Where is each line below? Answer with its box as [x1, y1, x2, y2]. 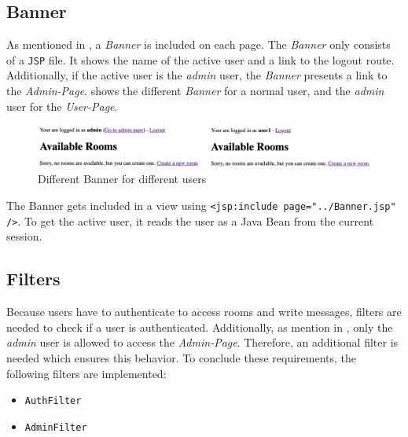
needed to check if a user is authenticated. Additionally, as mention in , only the [6, 318, 393, 335]
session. [6, 228, 42, 244]
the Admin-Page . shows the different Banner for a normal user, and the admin [6, 83, 384, 99]
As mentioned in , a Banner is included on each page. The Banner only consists [6, 36, 391, 53]
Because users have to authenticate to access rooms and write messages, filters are [6, 303, 402, 320]
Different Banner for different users [38, 171, 207, 187]
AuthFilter [24, 395, 82, 407]
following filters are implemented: [6, 365, 167, 381]
